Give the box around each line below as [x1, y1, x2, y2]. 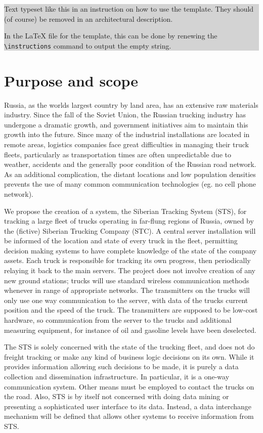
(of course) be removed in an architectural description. [4, 13, 173, 24]
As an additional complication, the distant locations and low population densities [4, 168, 256, 179]
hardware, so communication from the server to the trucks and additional [4, 315, 232, 325]
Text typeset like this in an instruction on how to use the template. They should [4, 4, 254, 14]
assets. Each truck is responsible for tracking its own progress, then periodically [4, 255, 251, 266]
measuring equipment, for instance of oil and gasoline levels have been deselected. [4, 324, 256, 335]
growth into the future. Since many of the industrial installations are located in [4, 129, 250, 140]
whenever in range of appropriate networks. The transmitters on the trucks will [4, 285, 250, 295]
